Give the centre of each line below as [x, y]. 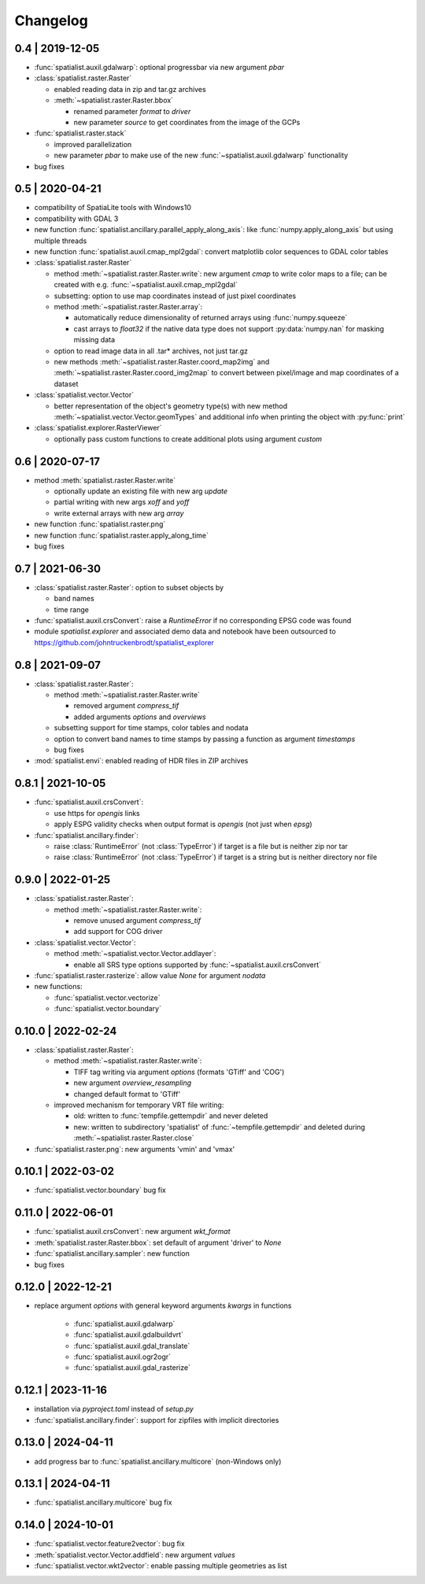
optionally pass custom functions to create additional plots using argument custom [188, 439]
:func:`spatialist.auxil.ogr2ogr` [122, 1357]
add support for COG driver [118, 932]
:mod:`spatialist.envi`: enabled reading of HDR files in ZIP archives [141, 761]
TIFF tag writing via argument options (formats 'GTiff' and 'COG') [179, 1072]
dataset [66, 384]
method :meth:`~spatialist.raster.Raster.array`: [128, 306]
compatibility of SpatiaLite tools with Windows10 [113, 208]
